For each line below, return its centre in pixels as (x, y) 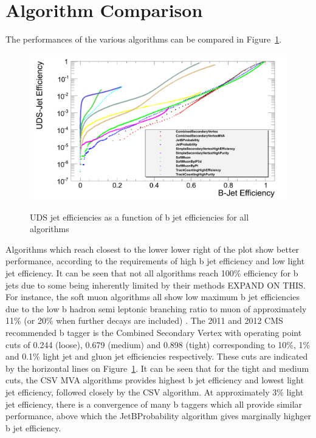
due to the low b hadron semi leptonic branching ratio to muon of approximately (156, 308)
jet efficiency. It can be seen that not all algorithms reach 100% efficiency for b (152, 273)
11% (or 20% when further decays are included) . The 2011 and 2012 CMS (144, 320)
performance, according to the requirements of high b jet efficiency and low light (155, 261)
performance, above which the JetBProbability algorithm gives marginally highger (158, 416)
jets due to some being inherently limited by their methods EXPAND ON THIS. (156, 285)
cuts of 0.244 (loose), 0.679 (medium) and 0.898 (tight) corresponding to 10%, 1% (158, 344)
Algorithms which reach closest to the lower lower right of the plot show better (153, 249)
